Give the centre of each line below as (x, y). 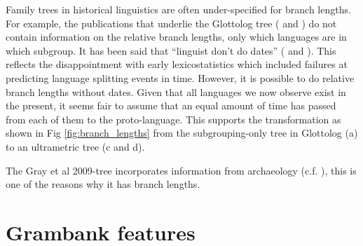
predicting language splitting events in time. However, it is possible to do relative (180, 77)
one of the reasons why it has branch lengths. (103, 184)
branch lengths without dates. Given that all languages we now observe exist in (176, 91)
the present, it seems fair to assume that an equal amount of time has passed (171, 105)
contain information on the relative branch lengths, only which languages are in (176, 37)
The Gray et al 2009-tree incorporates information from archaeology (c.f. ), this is (181, 170)
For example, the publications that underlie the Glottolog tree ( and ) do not (171, 23)
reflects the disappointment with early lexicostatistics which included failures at (177, 64)
